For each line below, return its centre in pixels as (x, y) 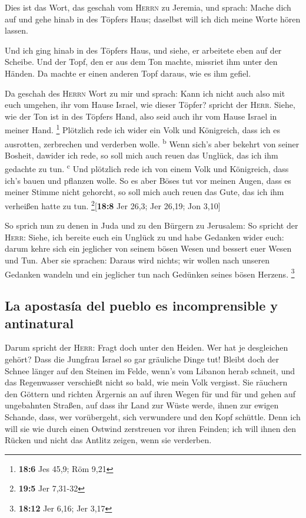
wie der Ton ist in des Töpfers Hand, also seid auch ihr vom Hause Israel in (141, 116)
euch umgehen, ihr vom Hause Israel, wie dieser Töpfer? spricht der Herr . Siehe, (150, 105)
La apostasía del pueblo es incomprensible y (142, 306)
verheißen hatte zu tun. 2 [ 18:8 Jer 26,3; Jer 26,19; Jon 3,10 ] (113, 204)
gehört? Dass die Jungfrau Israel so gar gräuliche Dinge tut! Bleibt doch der (142, 359)
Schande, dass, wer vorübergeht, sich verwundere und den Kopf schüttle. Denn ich (153, 416)
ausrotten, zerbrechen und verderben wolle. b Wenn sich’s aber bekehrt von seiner (152, 143)
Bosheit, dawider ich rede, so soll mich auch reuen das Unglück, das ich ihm (142, 155)
